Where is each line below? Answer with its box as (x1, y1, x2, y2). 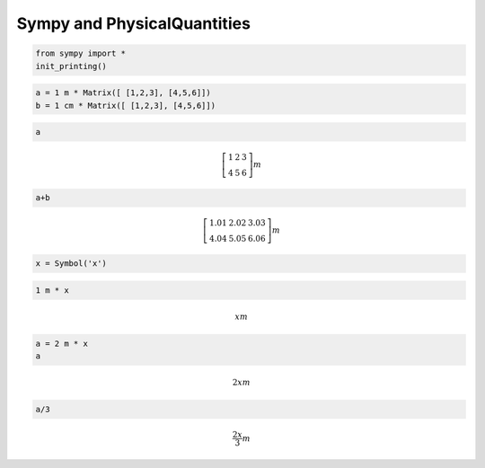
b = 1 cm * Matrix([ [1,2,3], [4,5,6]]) (35, 100, 216, 110)
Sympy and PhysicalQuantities (16, 13, 251, 33)
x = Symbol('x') (35, 259, 108, 269)
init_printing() (35, 61, 108, 71)
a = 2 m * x (35, 338, 89, 349)
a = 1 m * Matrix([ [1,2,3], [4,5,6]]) (35, 88, 211, 98)
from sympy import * (35, 49, 126, 58)
